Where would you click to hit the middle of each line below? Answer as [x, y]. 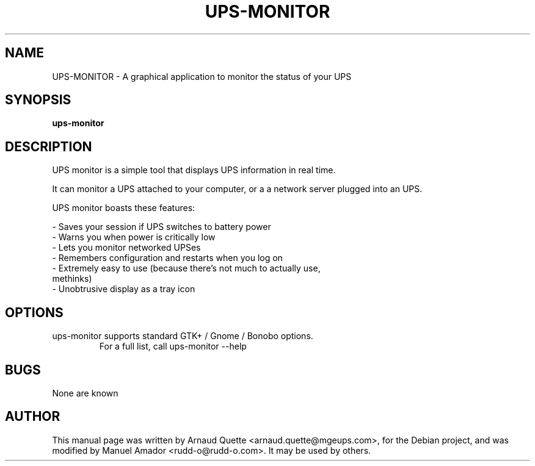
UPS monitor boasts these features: [124, 208]
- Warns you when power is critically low [134, 237]
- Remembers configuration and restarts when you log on [167, 258]
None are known [85, 393]
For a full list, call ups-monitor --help [173, 346]
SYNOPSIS [38, 100]
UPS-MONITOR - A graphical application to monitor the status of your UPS [202, 76]
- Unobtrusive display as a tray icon [124, 289]
